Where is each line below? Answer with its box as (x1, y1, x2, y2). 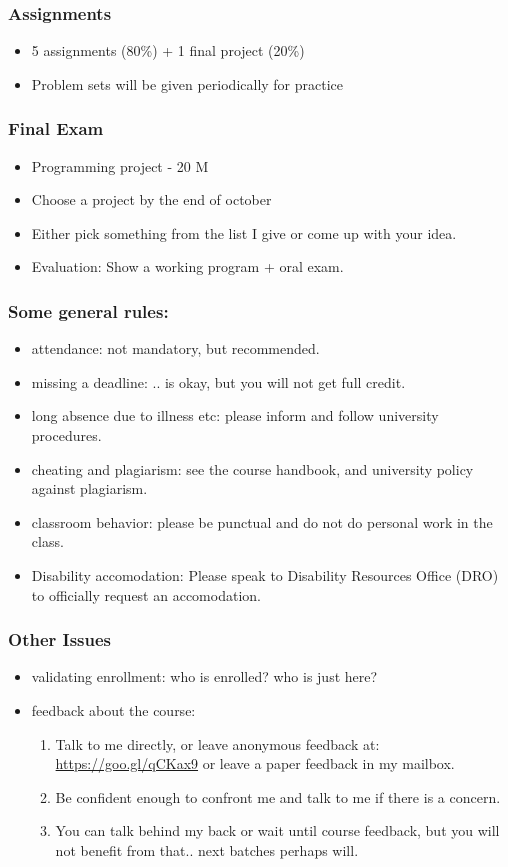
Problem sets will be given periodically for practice (31, 73, 344, 94)
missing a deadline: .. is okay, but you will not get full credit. (31, 371, 406, 392)
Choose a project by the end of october (31, 189, 272, 210)
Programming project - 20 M (31, 155, 209, 176)
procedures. (31, 425, 102, 445)
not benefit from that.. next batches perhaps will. (55, 839, 359, 860)
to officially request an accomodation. (31, 584, 261, 605)
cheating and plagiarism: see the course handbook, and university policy (31, 458, 474, 479)
